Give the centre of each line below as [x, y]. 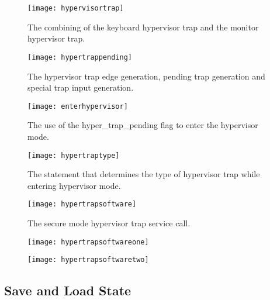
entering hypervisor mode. [74, 185]
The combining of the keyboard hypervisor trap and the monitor [143, 27]
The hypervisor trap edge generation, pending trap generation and [146, 76]
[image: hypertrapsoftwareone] [88, 242]
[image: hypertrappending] [80, 57]
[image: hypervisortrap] [76, 8]
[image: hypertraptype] [74, 155]
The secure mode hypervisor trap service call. [109, 223]
